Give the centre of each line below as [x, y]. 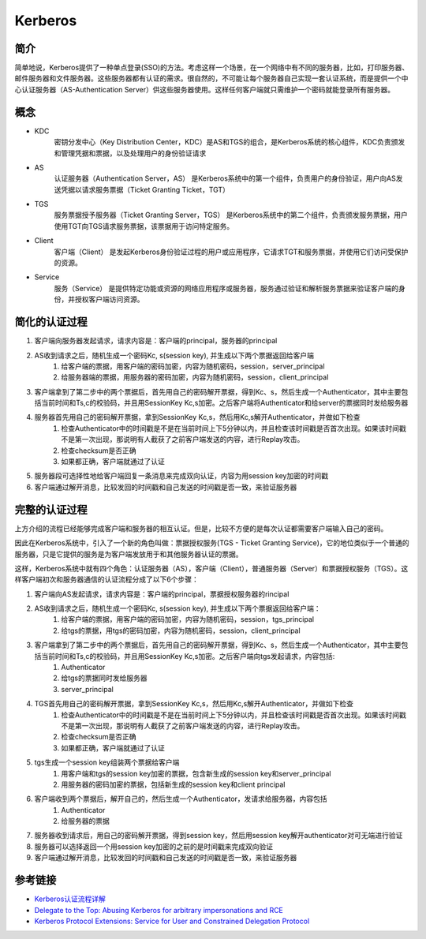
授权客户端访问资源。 [109, 299]
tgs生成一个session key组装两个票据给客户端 [107, 762]
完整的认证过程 [51, 509]
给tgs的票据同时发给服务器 [104, 678]
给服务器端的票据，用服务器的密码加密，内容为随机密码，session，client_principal [195, 377]
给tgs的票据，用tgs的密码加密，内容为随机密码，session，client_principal [181, 630]
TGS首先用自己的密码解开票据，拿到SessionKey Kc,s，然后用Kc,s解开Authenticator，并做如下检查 [194, 704]
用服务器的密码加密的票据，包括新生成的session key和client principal [173, 784]
